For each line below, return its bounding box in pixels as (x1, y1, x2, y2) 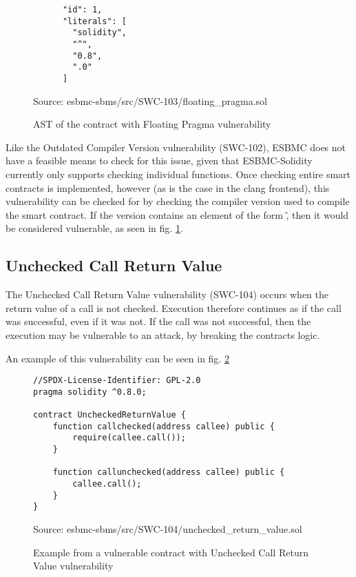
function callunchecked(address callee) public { (52, 467, 285, 478)
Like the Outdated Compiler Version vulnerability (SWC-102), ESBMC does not (6, 139, 346, 154)
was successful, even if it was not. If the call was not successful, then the (6, 314, 311, 329)
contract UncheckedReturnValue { (33, 410, 186, 420)
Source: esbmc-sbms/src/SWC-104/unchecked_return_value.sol (33, 521, 302, 536)
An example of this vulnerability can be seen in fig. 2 (6, 351, 229, 365)
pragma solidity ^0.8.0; (33, 387, 147, 397)
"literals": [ (62, 16, 127, 26)
